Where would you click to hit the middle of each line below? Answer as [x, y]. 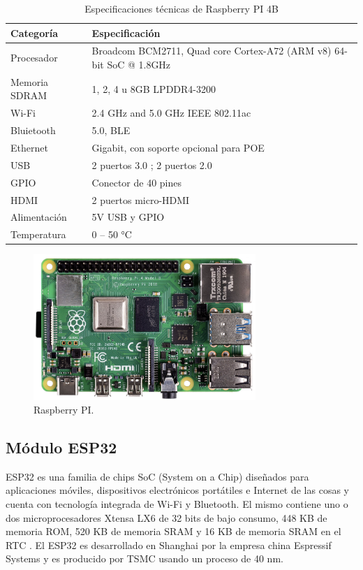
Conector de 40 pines [137, 182]
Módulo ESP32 [61, 447]
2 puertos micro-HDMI [141, 199]
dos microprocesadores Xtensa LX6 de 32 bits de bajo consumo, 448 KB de [166, 517]
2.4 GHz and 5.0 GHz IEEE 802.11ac [171, 113]
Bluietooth [33, 130]
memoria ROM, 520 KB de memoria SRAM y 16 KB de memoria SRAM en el [173, 531]
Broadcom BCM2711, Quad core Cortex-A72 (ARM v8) [212, 51]
